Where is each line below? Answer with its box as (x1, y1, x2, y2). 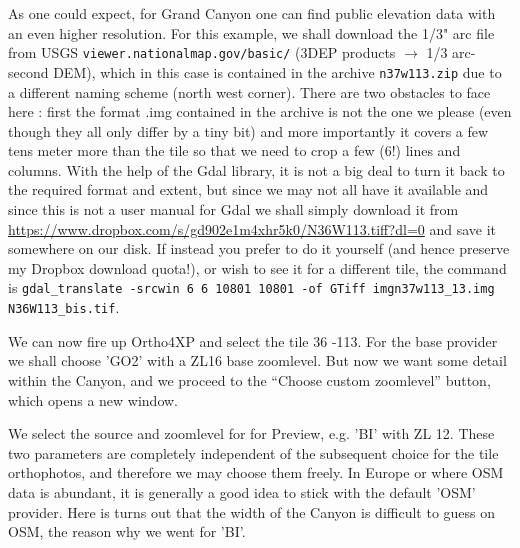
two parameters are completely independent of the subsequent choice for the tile (8, 442, 499, 463)
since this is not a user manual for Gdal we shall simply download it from (8, 199, 459, 220)
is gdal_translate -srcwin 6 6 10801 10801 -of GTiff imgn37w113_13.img (8, 277, 495, 298)
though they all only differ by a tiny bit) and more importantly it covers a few (8, 120, 489, 141)
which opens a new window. (8, 389, 179, 410)
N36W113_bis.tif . (8, 297, 120, 318)
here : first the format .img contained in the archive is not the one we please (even (8, 101, 512, 122)
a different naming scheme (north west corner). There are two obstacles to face (8, 81, 491, 102)
